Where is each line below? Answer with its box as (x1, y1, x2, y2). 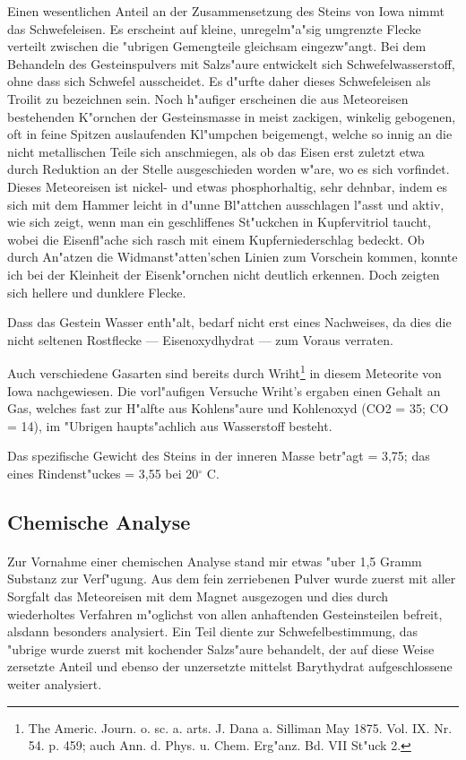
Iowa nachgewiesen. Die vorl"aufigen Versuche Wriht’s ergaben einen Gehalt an (7, 381, 441, 400)
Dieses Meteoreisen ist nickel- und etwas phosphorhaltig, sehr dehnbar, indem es (7, 177, 447, 195)
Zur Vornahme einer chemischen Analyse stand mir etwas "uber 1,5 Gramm (7, 551, 422, 570)
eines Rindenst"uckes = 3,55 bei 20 (7, 463, 199, 482)
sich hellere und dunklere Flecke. (7, 282, 186, 301)
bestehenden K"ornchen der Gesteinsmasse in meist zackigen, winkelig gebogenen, (7, 107, 456, 125)
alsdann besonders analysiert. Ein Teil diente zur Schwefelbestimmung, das (7, 622, 419, 641)
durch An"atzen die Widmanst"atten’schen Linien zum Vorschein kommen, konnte (7, 247, 458, 266)
